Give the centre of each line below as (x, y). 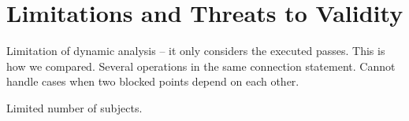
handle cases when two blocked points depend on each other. (153, 81)
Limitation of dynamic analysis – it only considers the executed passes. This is (196, 51)
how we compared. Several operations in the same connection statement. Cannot (201, 66)
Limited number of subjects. (74, 107)
